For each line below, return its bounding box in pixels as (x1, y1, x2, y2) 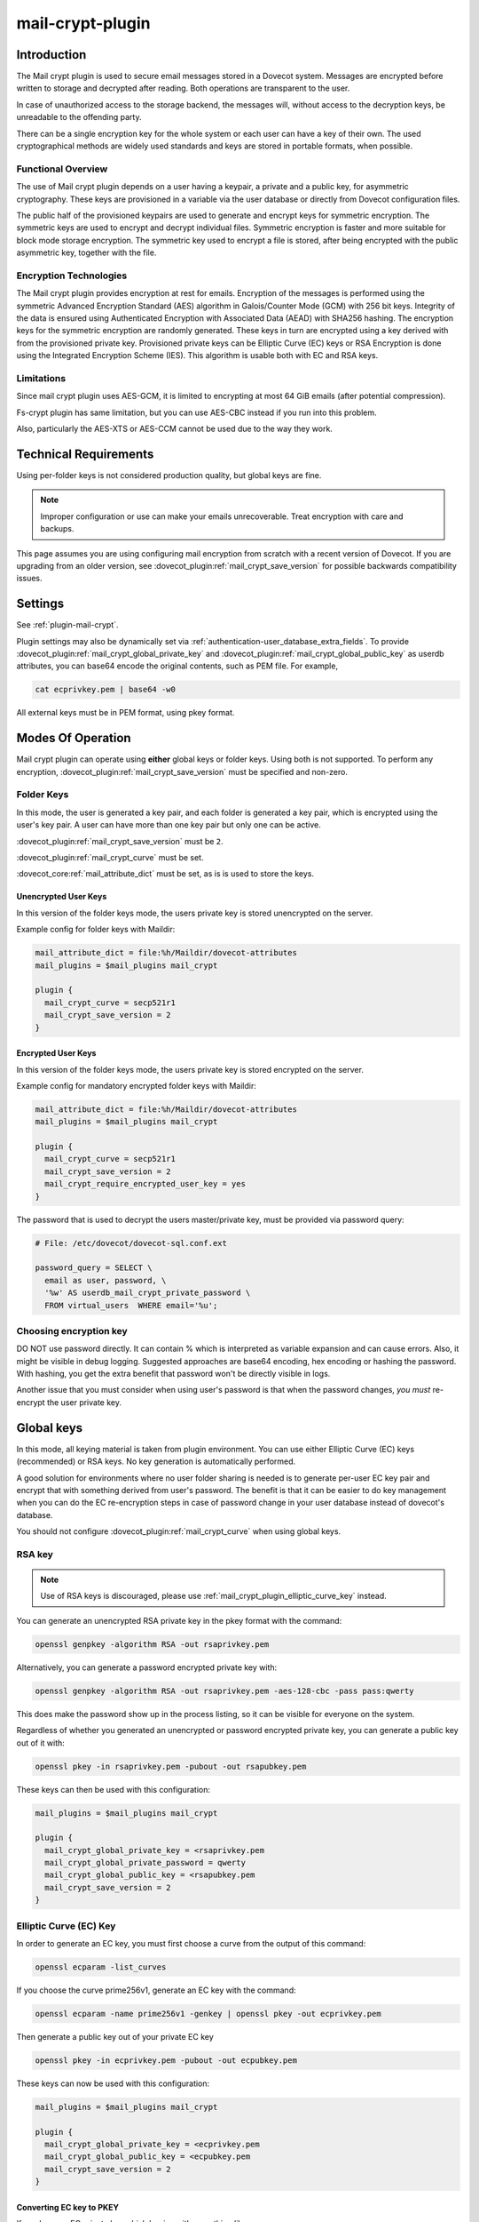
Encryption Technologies (16, 269, 128, 282)
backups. (40, 524, 75, 534)
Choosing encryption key (16, 1324, 128, 1337)
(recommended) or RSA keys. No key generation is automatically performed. (16, 1456, 296, 1467)
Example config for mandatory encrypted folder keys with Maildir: (16, 1080, 256, 1091)
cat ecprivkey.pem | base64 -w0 (35, 684, 177, 695)
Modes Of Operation (16, 731, 132, 746)
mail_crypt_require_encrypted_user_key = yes (44, 1179, 246, 1189)
